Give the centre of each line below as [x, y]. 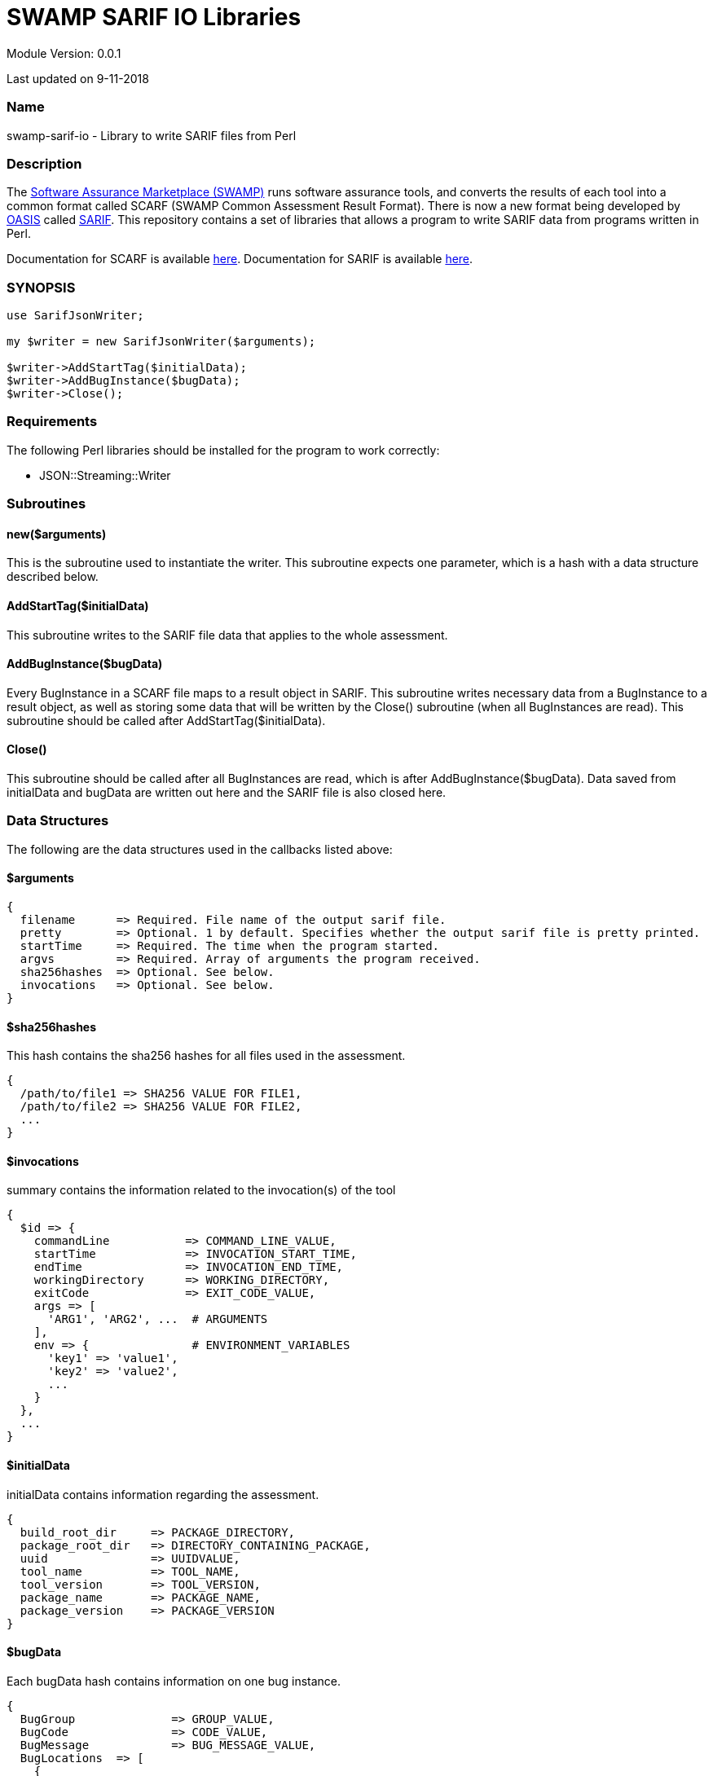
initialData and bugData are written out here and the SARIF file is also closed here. [227, 792]
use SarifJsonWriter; [75, 315]
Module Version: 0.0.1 [64, 53]
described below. [53, 577]
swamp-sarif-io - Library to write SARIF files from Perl [152, 135]
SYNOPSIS [41, 287]
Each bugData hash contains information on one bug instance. [174, 1681]
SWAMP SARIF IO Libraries [154, 17]
